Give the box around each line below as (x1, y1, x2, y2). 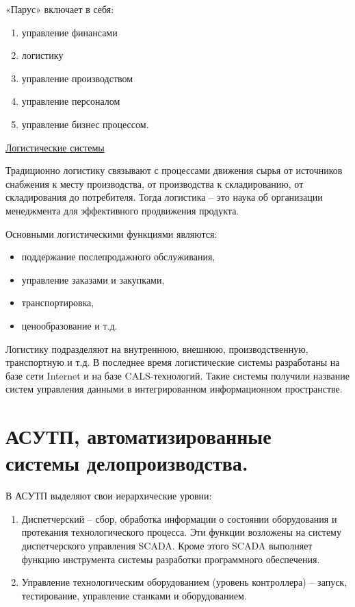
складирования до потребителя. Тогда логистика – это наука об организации (5, 190, 323, 204)
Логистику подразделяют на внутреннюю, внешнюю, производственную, (5, 341, 308, 356)
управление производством (21, 71, 133, 85)
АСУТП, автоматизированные (5, 422, 272, 450)
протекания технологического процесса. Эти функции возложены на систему (21, 525, 341, 539)
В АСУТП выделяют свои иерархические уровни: (5, 488, 212, 503)
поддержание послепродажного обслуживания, (21, 249, 215, 264)
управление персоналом (21, 94, 120, 108)
